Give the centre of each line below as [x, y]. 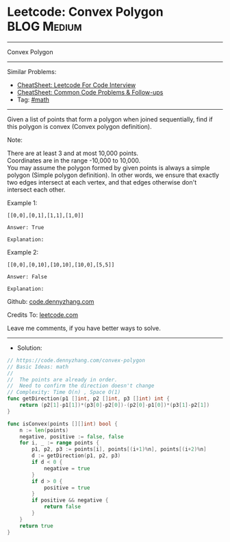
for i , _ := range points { [59, 443]
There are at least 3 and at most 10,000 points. [73, 153]
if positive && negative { [70, 500]
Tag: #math [33, 99]
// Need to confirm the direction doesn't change [81, 386]
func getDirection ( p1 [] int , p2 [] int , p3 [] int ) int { [88, 399]
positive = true [67, 488]
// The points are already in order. [62, 379]
